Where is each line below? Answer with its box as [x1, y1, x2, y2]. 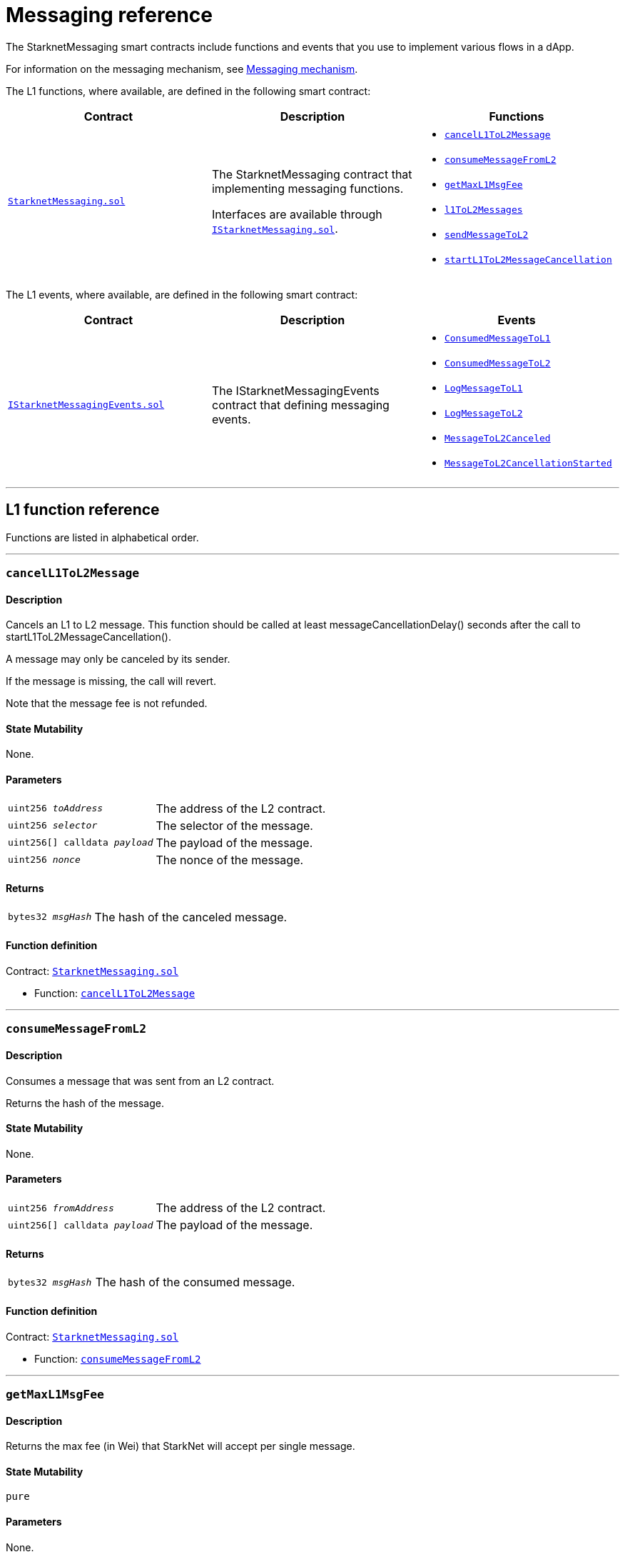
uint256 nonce [8, 854, 81, 866]
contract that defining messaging [211, 397, 390, 412]
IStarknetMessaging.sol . [211, 221, 338, 236]
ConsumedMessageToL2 [444, 357, 551, 369]
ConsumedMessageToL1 [444, 332, 551, 344]
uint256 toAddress [8, 803, 103, 814]
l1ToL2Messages [444, 204, 523, 215]
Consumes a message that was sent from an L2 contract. [6, 1074, 275, 1087]
